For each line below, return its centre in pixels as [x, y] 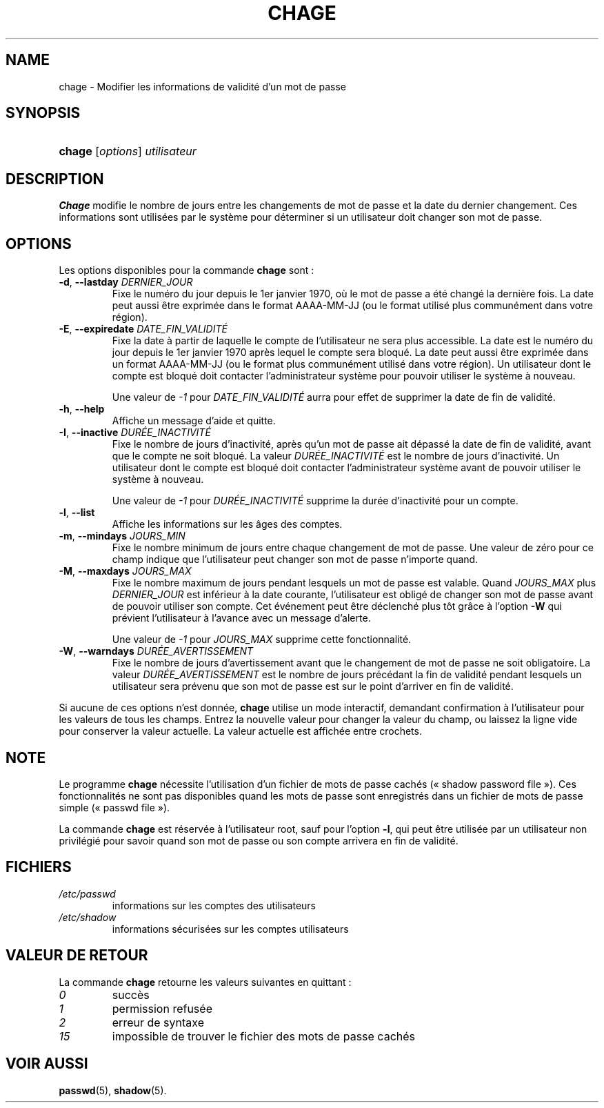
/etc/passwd [87, 893]
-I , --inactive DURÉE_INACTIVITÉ [135, 433]
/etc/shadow [88, 917]
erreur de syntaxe [158, 1022]
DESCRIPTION [55, 179]
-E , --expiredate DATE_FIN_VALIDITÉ [143, 329]
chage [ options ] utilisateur [128, 151]
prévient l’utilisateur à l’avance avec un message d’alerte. [241, 618]
